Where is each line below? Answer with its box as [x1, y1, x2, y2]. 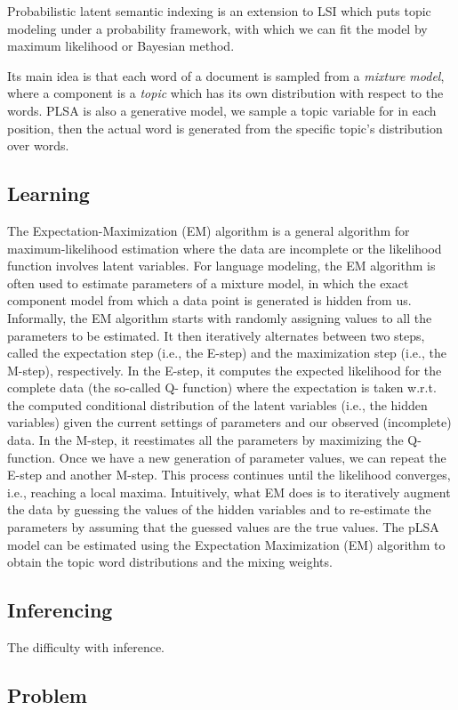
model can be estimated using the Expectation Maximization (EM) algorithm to [7, 535, 446, 553]
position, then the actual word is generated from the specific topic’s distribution [7, 118, 443, 137]
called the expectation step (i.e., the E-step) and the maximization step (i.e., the [7, 343, 446, 362]
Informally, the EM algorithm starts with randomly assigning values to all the [7, 308, 432, 327]
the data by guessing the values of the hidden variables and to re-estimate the [7, 500, 431, 519]
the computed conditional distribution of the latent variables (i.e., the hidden [7, 395, 428, 414]
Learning [7, 180, 90, 207]
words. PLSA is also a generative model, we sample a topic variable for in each [7, 101, 437, 119]
